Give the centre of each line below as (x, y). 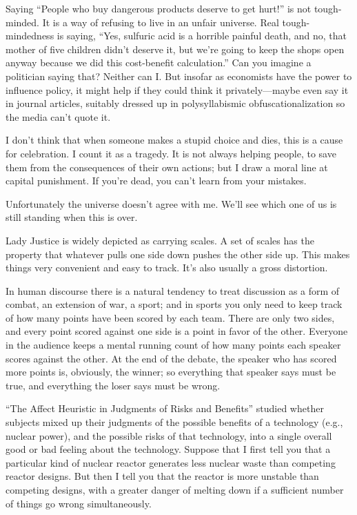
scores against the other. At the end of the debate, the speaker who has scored (171, 358)
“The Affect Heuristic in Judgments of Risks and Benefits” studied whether (165, 408)
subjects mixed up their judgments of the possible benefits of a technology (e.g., (174, 422)
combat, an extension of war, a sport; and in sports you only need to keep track (174, 304)
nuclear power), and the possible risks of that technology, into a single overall (169, 435)
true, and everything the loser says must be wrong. (113, 385)
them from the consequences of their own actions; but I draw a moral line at (167, 167)
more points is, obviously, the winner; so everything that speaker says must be (171, 372)
